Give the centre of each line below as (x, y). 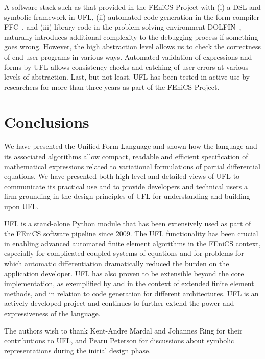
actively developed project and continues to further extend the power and (119, 303)
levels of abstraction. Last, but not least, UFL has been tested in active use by (127, 77)
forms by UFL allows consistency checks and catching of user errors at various (126, 67)
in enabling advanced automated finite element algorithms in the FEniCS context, (132, 243)
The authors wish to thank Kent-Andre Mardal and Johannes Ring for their (123, 330)
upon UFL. (21, 206)
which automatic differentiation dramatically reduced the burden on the (117, 263)
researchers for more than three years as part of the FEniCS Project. (112, 86)
